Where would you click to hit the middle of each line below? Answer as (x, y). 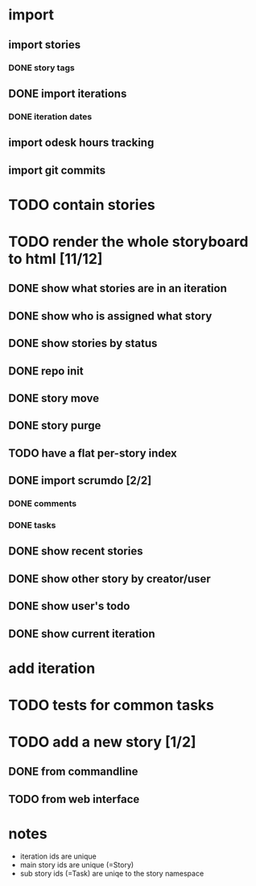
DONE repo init (46, 371)
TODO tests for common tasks (111, 705)
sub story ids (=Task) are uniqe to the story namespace (112, 873)
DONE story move (54, 398)
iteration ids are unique (58, 856)
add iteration (52, 668)
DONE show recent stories (76, 552)
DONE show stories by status (83, 343)
